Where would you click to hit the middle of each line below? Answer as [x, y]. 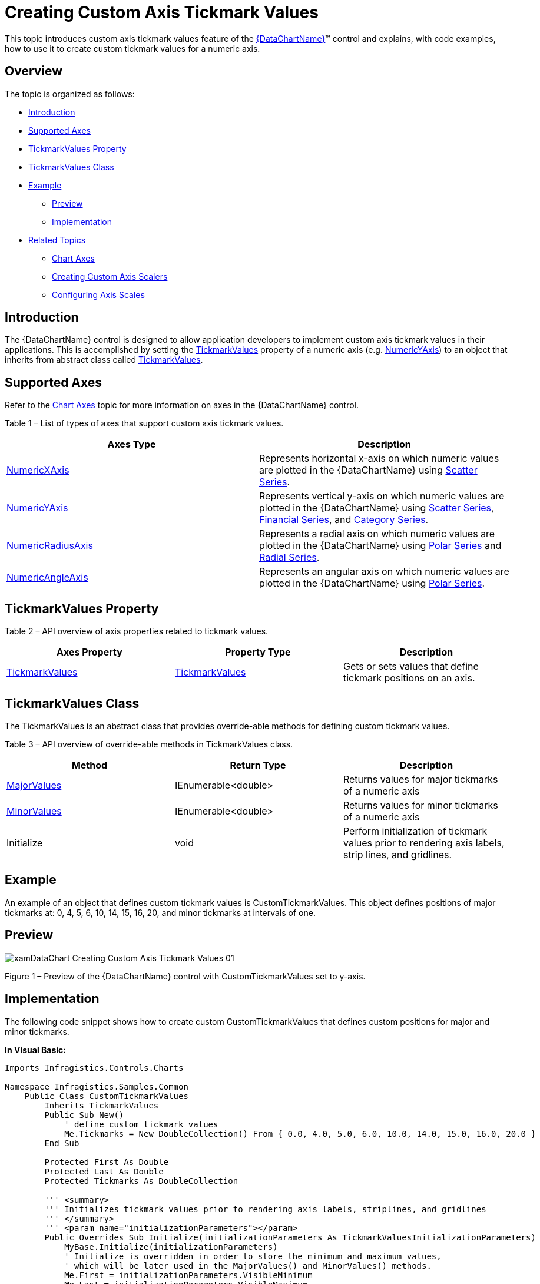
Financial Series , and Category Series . [344, 520]
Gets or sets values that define [411, 666]
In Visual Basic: [35, 1050]
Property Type [258, 652]
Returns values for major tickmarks [420, 779]
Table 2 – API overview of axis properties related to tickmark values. [137, 631]
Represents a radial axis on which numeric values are [377, 534]
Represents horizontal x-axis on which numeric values [379, 459]
